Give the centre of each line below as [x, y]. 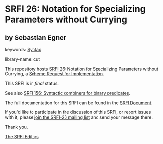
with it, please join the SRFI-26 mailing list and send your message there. [79, 117]
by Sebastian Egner [36, 38]
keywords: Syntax [23, 50]
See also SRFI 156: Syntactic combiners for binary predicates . [68, 93]
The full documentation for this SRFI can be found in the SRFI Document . [79, 103]
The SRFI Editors [22, 136]
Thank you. [16, 127]
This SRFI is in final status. [32, 83]
